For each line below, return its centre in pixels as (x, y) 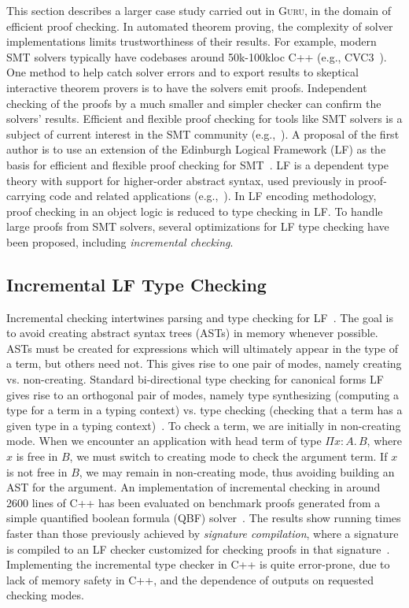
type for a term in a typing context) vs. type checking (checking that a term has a (204, 410)
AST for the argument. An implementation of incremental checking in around (193, 487)
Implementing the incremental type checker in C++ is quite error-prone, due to (198, 564)
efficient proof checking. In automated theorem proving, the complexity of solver (200, 26)
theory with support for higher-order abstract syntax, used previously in (181, 180)
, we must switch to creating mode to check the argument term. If (228, 456)
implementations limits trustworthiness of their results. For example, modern (192, 41)
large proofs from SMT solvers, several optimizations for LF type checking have (198, 226)
